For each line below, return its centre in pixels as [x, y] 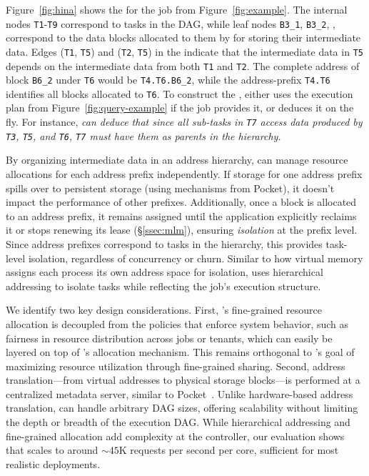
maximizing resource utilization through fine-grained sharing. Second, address [176, 366]
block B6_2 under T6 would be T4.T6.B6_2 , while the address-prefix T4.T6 [168, 80]
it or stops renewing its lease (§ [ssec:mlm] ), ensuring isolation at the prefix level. [182, 230]
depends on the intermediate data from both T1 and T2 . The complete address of [183, 65]
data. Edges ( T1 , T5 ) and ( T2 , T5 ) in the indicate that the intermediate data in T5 [184, 51]
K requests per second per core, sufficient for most [229, 450]
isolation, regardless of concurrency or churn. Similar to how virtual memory [196, 258]
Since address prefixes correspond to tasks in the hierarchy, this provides [164, 243]
